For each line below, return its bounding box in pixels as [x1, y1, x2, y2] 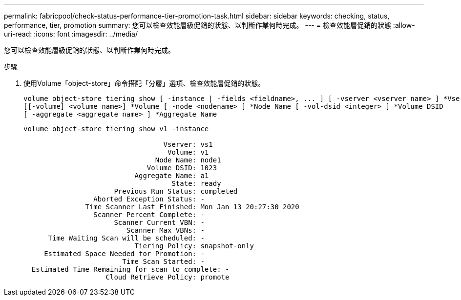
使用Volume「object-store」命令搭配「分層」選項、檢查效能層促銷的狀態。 [23, 79, 265, 87]
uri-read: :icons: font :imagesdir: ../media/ [4, 30, 138, 38]
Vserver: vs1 [163, 140, 213, 148]
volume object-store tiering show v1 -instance [23, 125, 209, 133]
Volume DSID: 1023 [147, 164, 217, 172]
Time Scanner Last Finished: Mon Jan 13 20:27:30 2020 [85, 203, 299, 211]
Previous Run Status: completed [114, 187, 238, 195]
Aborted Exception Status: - [93, 195, 205, 203]
